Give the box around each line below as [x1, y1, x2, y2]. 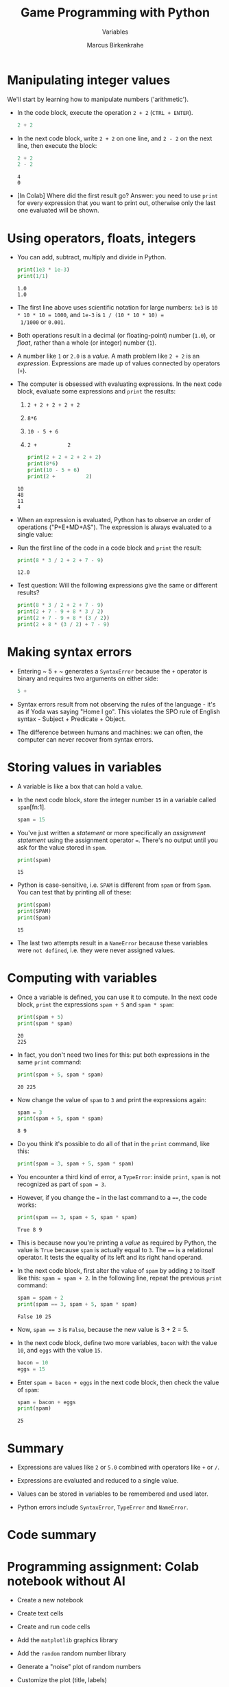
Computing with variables [7, 970, 158, 986]
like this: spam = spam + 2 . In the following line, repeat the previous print [16, 1274, 222, 1282]
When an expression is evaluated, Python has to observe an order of [16, 515, 211, 524]
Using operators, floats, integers [7, 230, 197, 246]
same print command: [16, 1057, 82, 1066]
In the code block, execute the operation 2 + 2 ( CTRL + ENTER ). [16, 108, 193, 116]
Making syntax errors [7, 645, 132, 660]
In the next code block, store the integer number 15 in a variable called [16, 795, 217, 804]
